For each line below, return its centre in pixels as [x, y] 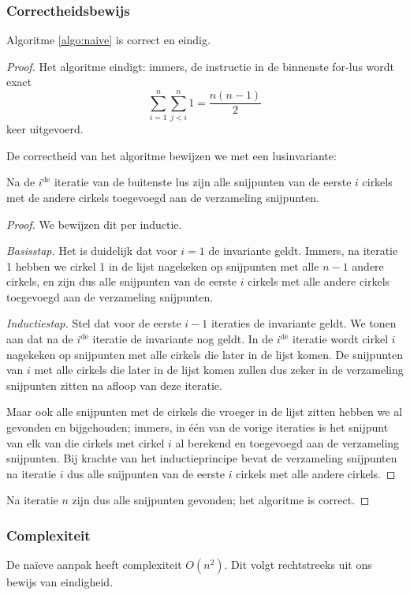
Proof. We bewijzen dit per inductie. [94, 224]
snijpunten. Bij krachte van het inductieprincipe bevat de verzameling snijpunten [202, 458]
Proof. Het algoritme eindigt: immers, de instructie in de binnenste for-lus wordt [201, 66]
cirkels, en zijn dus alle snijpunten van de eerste [122, 281]
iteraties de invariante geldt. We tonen [304, 323]
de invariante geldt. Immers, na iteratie [303, 251]
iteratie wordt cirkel [341, 339]
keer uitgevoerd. [45, 129]
